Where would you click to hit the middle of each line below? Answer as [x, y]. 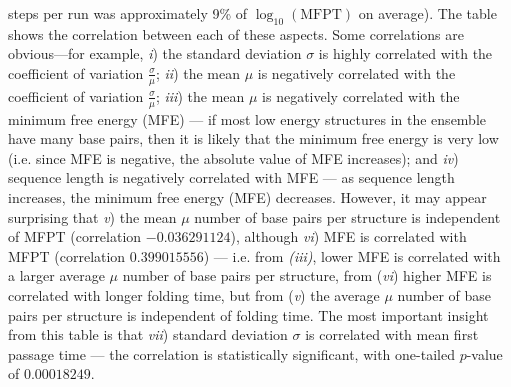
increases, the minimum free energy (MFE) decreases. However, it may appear [247, 197]
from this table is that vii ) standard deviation [148, 334]
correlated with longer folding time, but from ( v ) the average [194, 294]
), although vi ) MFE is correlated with [348, 236]
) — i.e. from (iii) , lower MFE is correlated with [352, 255]
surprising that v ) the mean [92, 216]
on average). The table [427, 13]
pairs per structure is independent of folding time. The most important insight [248, 314]
